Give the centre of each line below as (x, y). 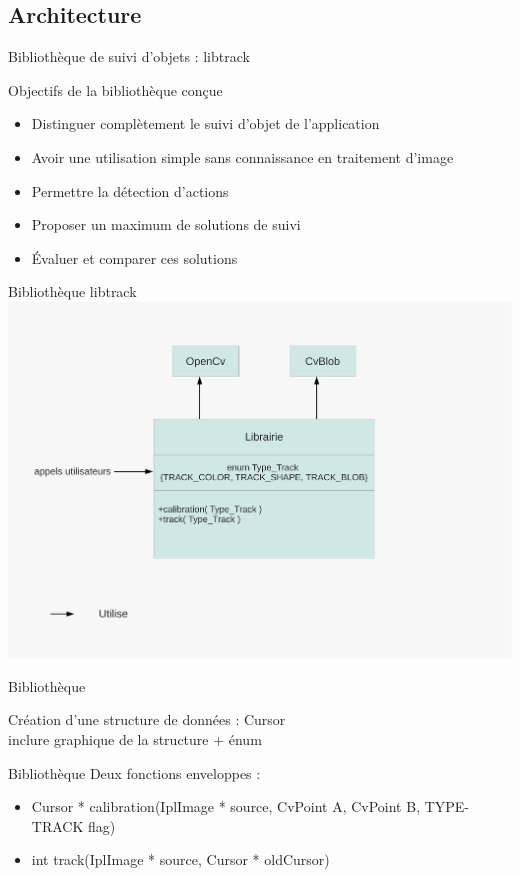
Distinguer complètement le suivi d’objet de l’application (205, 123)
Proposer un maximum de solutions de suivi (166, 224)
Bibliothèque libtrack (72, 291)
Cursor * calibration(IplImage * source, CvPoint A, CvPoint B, (226, 806)
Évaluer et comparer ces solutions (134, 257)
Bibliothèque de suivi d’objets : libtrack (129, 56)
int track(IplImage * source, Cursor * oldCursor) (180, 859)
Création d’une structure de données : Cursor (147, 719)
